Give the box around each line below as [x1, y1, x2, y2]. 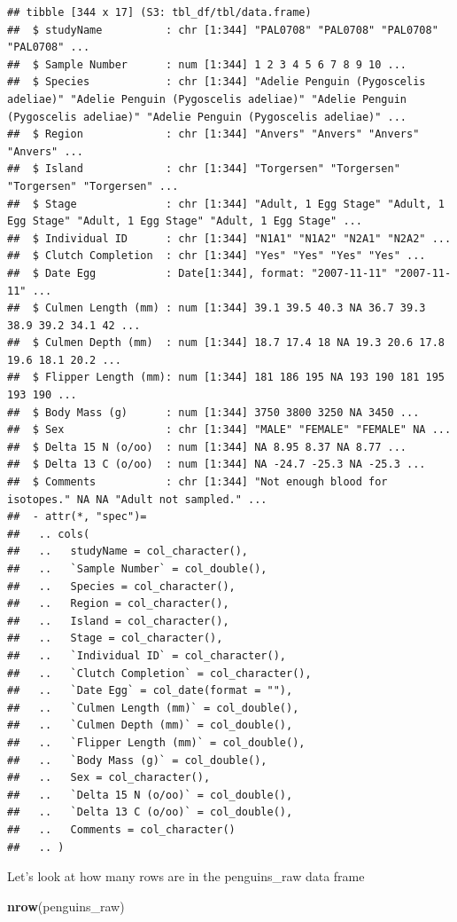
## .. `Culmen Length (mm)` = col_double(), [7, 701, 299, 714]
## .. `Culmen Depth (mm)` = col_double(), [7, 719, 293, 732]
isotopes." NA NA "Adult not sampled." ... [7, 493, 267, 506]
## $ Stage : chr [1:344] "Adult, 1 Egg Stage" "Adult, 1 [7, 197, 445, 210]
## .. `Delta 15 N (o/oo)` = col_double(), [7, 788, 293, 801]
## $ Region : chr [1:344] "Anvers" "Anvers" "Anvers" [7, 128, 420, 141]
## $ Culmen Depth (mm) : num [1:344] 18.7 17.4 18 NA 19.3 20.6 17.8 [7, 336, 445, 350]
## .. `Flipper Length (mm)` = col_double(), [7, 736, 306, 749]
